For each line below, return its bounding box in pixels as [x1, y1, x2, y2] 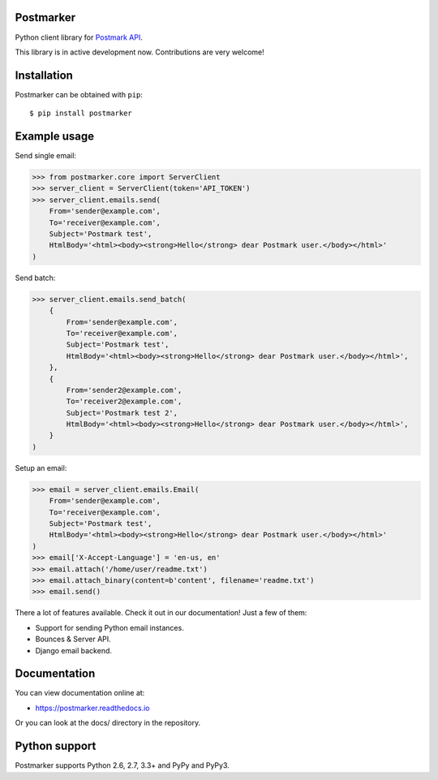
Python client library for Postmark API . [15, 32, 144, 42]
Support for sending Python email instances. [35, 623, 184, 632]
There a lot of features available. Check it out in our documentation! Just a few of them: [15, 608, 307, 618]
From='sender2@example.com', [66, 386, 182, 394]
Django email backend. [35, 645, 113, 655]
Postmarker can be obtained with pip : [15, 89, 144, 99]
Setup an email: [15, 463, 67, 472]
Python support [15, 739, 97, 753]
